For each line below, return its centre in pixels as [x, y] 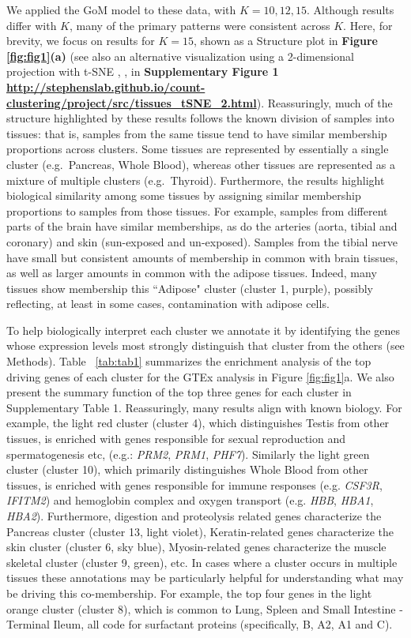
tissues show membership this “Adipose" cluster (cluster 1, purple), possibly [190, 288]
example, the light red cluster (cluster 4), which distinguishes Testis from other [198, 423]
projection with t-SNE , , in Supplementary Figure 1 [143, 71]
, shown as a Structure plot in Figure [286, 41]
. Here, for [368, 25]
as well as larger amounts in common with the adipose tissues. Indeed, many [192, 273]
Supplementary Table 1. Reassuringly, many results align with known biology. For [204, 407]
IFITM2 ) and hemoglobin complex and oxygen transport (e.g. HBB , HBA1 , [190, 500]
